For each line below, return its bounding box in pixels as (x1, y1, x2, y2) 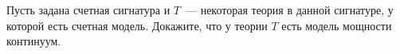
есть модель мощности (281, 17, 392, 33)
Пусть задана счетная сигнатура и (6, 2, 171, 17)
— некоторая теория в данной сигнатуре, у (185, 2, 394, 17)
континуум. (6, 33, 61, 49)
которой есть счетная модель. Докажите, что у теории (6, 17, 268, 33)
